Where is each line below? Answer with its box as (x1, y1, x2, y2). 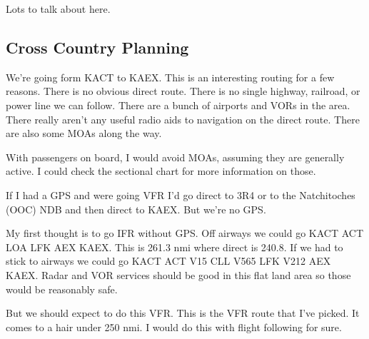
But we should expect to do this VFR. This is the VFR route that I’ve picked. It (6, 305, 360, 320)
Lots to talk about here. (6, 1, 111, 16)
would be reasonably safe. (6, 281, 118, 296)
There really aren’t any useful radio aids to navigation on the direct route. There (6, 111, 360, 126)
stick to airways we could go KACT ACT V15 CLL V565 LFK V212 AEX (6, 253, 331, 268)
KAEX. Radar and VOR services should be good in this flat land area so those (6, 267, 351, 282)
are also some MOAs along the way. (6, 126, 162, 141)
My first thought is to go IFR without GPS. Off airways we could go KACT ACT (6, 226, 364, 241)
